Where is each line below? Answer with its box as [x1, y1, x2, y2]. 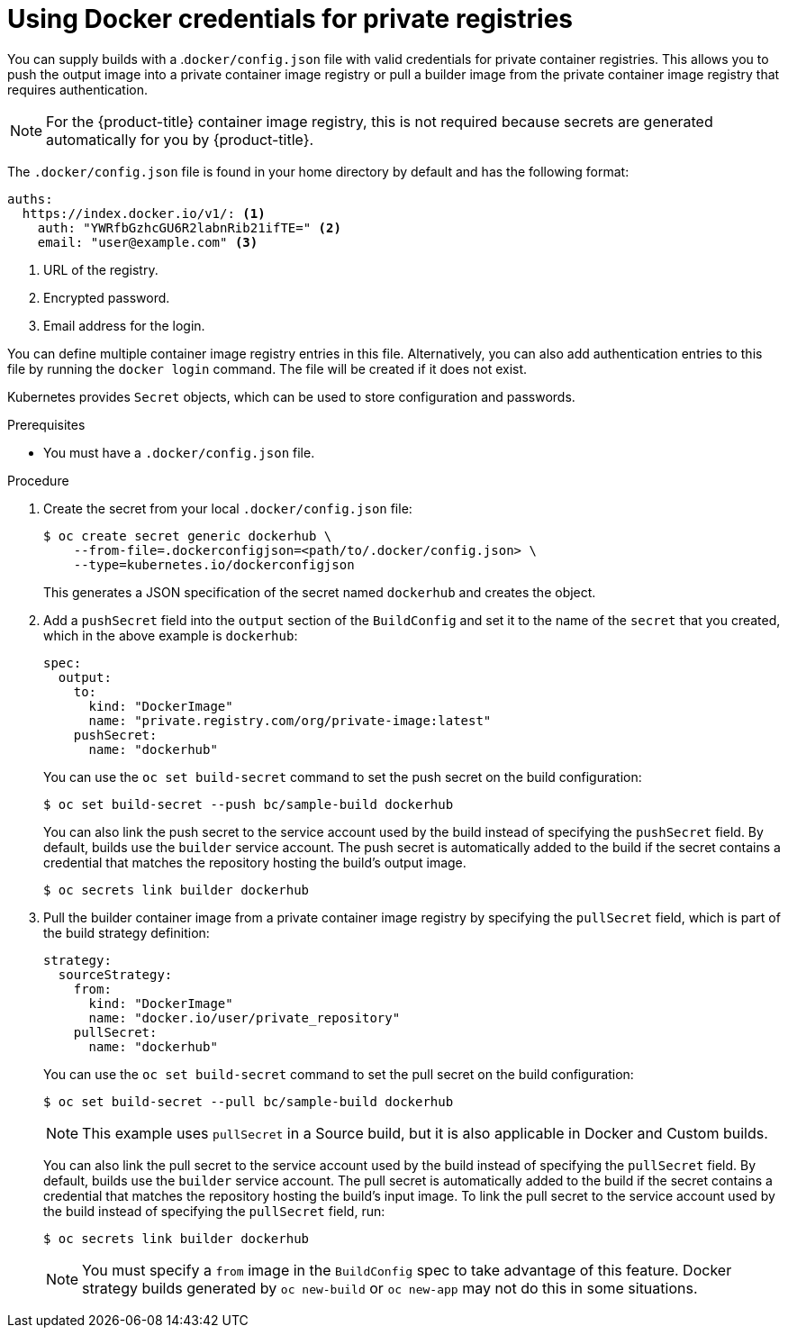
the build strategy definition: [43, 924, 210, 940]
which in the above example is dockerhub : [43, 627, 298, 643]
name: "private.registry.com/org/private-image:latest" [88, 713, 492, 728]
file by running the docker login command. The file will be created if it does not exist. [7, 360, 528, 377]
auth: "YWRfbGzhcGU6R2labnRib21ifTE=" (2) [37, 220, 341, 235]
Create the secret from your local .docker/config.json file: [43, 500, 412, 516]
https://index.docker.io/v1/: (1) [22, 205, 266, 221]
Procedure [7, 472, 69, 488]
